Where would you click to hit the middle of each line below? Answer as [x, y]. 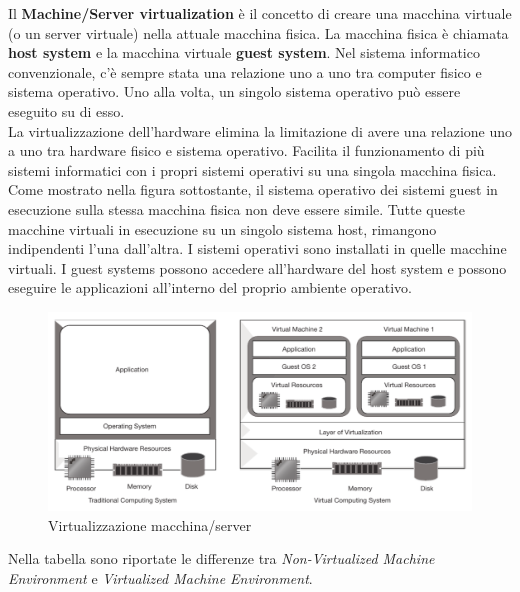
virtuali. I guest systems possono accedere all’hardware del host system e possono [257, 267]
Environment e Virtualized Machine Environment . [160, 577]
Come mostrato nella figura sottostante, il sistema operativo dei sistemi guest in [253, 189]
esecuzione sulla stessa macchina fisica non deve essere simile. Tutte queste [236, 208]
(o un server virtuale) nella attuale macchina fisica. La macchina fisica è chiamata [258, 32]
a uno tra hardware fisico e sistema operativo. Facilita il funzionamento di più [246, 150]
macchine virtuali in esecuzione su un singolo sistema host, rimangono [222, 228]
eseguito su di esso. [66, 110]
